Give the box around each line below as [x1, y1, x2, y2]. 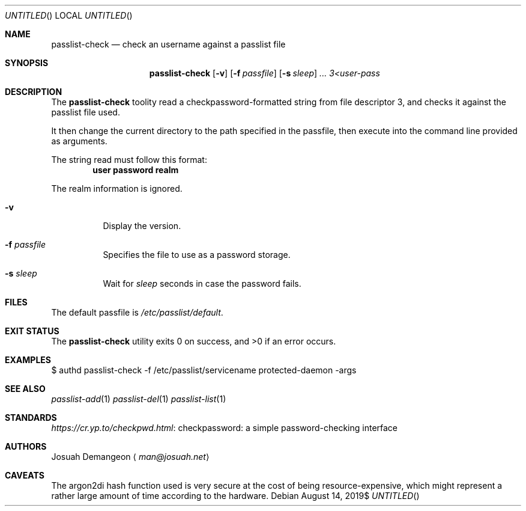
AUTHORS [5, 441, 47, 451]
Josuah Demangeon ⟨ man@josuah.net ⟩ [51, 451, 210, 462]
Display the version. [103, 221, 181, 231]
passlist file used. [51, 107, 120, 117]
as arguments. [51, 136, 107, 146]
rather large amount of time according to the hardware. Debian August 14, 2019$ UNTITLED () [51, 491, 420, 501]
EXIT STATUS [5, 326, 59, 336]
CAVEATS [5, 470, 44, 480]
